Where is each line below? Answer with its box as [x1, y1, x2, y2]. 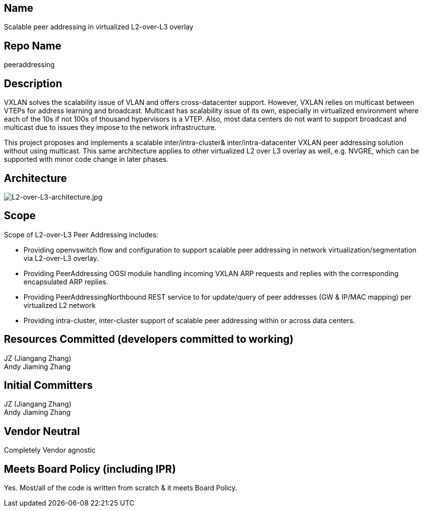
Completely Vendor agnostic [4, 446, 96, 455]
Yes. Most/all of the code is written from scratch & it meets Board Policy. [4, 484, 237, 492]
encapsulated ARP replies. [24, 277, 108, 286]
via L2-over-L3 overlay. [24, 254, 99, 262]
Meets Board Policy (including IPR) [4, 462, 176, 475]
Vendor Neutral [4, 425, 80, 437]
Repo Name [4, 39, 62, 52]
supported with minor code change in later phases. [4, 155, 169, 164]
